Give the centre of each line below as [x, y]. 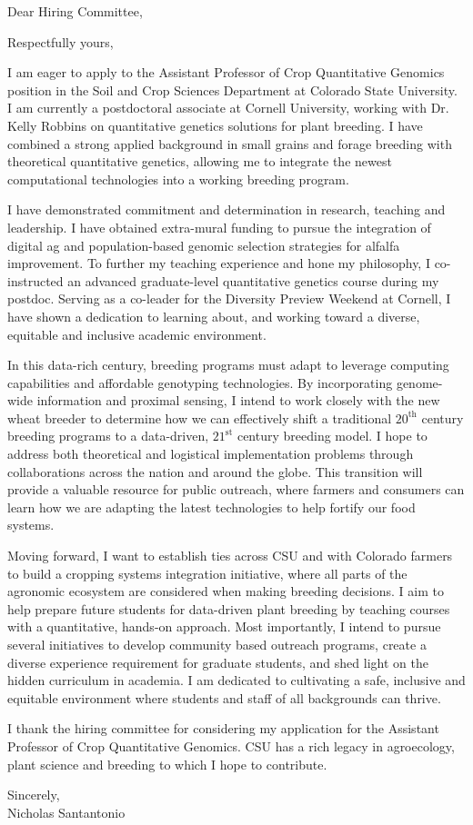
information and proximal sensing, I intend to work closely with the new [238, 400]
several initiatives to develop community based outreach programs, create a [217, 644]
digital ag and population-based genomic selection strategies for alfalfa [204, 245]
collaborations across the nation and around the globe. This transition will [215, 471]
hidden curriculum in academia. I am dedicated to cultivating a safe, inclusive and [236, 680]
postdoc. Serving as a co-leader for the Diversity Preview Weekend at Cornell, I [229, 298]
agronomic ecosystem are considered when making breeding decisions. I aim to [226, 591]
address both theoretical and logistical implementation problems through [211, 454]
